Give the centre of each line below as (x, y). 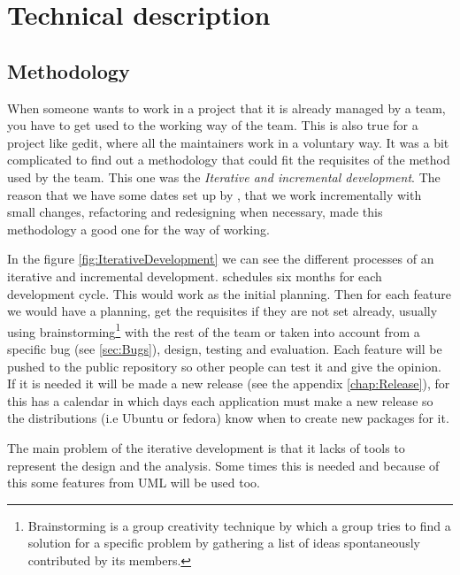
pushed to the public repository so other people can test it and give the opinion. (224, 366)
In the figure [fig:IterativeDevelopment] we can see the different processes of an (221, 259)
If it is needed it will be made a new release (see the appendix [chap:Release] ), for (229, 383)
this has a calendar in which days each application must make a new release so (220, 400)
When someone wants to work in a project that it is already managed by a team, (226, 107)
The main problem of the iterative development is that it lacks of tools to (206, 447)
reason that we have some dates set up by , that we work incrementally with (215, 194)
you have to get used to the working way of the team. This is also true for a (213, 125)
